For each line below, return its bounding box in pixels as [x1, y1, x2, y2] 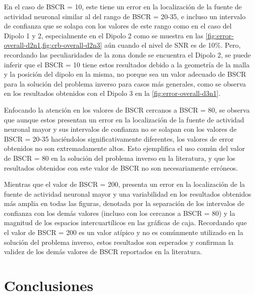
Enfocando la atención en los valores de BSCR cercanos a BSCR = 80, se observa [4, 104, 250, 115]
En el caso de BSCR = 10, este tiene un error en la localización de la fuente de [4, 1, 242, 11]
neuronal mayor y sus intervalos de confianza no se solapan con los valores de [4, 124, 237, 134]
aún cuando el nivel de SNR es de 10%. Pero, [104, 40, 241, 50]
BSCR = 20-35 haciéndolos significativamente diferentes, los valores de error [4, 133, 234, 144]
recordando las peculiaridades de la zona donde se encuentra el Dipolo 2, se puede [4, 49, 251, 59]
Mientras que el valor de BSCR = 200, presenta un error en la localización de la [4, 179, 245, 189]
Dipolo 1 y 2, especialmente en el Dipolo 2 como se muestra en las [4, 30, 204, 40]
